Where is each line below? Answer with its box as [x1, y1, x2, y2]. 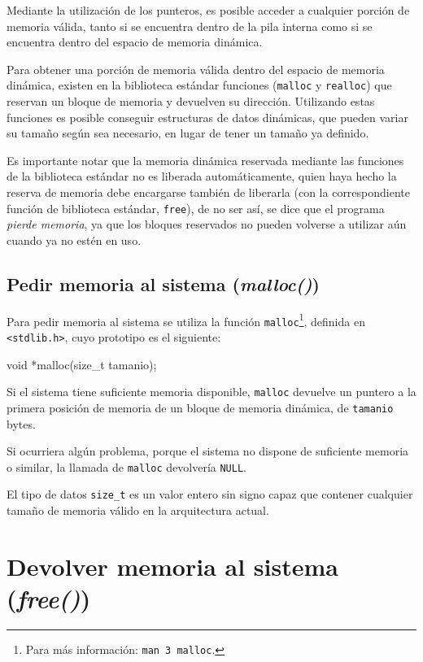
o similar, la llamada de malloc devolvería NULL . [7, 458, 246, 475]
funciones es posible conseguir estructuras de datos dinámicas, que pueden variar [7, 108, 408, 125]
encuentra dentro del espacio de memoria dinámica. [7, 33, 263, 50]
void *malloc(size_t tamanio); [7, 355, 157, 372]
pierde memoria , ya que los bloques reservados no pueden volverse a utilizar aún [7, 216, 407, 233]
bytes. [7, 415, 36, 432]
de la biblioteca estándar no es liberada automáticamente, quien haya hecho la [7, 168, 397, 185]
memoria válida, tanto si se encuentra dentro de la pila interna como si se [7, 17, 373, 34]
